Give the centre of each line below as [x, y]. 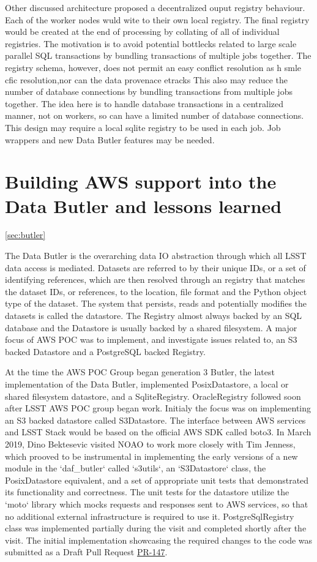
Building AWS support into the [141, 182]
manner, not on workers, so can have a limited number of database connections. [155, 115]
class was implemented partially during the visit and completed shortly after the [156, 528]
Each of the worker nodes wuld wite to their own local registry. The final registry [157, 19]
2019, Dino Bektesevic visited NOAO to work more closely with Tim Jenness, [150, 444]
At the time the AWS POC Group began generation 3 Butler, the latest [140, 372]
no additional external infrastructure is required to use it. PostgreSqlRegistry [150, 516]
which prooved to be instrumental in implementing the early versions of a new [151, 456]
